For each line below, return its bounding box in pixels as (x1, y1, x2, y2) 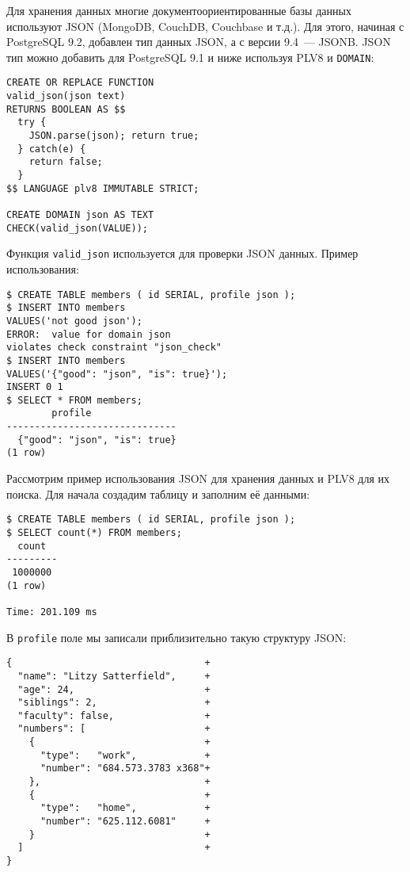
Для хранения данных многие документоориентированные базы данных (6, 2, 351, 18)
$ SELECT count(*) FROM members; (6, 526, 182, 538)
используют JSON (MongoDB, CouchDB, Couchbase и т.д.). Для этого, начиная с (6, 17, 404, 34)
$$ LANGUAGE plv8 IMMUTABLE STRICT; (6, 182, 199, 194)
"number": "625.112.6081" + (40, 816, 211, 828)
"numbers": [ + (17, 723, 211, 735)
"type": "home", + (40, 802, 211, 814)
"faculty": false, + (17, 709, 211, 721)
